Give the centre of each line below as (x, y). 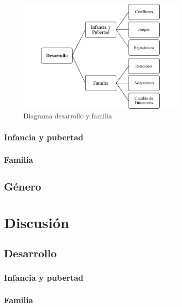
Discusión (37, 222)
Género (23, 186)
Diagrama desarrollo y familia (68, 115)
